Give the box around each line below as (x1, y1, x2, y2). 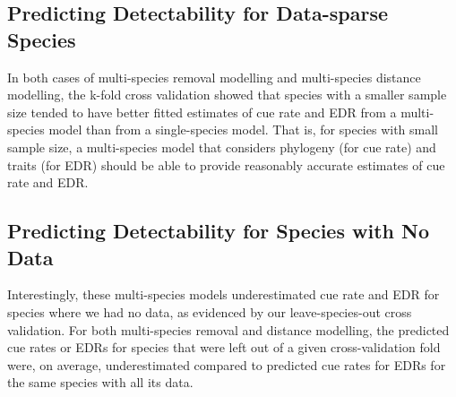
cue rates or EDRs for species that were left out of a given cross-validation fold (7, 338, 441, 357)
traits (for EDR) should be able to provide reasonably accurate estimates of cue (7, 155, 445, 174)
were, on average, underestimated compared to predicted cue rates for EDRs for (7, 355, 446, 374)
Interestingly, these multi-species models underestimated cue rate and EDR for (7, 285, 440, 304)
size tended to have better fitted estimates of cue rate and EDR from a (7, 102, 397, 121)
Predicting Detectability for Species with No (7, 217, 429, 245)
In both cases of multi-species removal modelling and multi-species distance (7, 67, 421, 86)
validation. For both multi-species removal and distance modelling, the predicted (7, 320, 450, 339)
